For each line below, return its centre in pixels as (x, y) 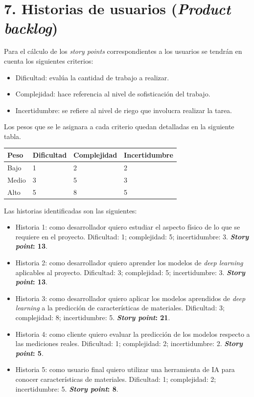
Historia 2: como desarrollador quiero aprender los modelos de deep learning (129, 262)
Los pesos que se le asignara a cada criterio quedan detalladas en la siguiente (119, 127)
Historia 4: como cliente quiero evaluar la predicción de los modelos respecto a (133, 334)
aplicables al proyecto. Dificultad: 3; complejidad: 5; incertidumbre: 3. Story (130, 272)
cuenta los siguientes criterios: (49, 60)
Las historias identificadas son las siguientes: (70, 210)
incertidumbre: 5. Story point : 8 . (67, 388)
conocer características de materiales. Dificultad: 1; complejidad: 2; (116, 379)
